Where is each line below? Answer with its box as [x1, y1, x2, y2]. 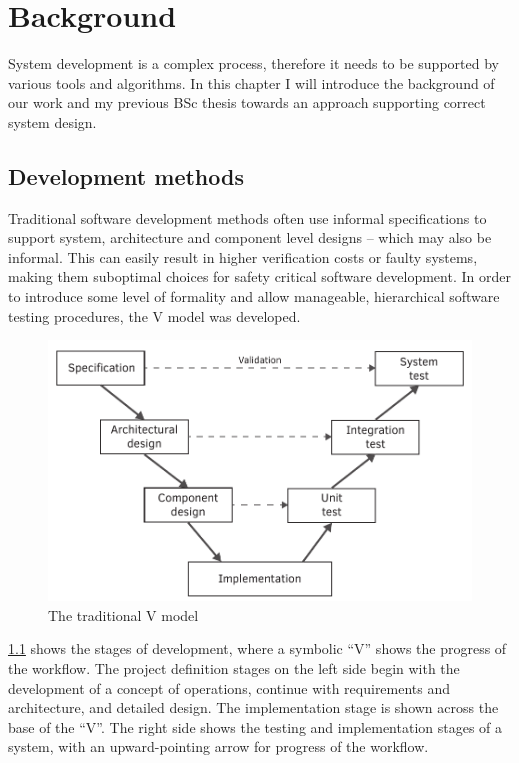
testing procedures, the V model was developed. [8, 305, 301, 326]
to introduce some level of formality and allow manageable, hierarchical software [8, 286, 500, 307]
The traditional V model [48, 604, 199, 625]
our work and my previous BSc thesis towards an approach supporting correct [8, 92, 486, 113]
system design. [8, 111, 97, 132]
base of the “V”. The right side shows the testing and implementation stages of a [8, 716, 503, 737]
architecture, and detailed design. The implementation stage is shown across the [8, 697, 499, 718]
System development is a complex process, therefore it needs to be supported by [8, 53, 499, 74]
